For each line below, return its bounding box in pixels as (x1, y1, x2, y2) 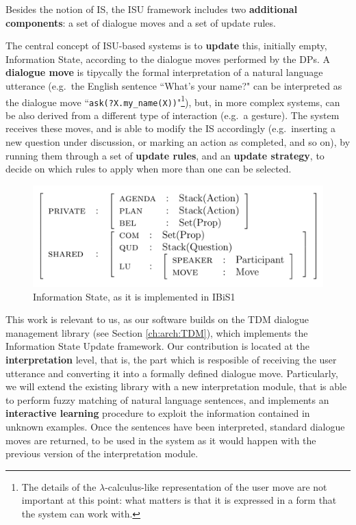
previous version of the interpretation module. (5, 446, 199, 461)
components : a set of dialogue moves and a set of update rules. (5, 15, 276, 29)
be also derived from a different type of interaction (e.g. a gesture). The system (5, 107, 340, 122)
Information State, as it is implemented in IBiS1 (33, 289, 236, 303)
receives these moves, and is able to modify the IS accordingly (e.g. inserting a (5, 121, 335, 136)
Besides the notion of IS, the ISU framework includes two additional (5, 2, 298, 16)
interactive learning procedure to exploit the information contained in (5, 406, 310, 420)
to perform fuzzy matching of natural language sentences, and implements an (5, 392, 329, 407)
